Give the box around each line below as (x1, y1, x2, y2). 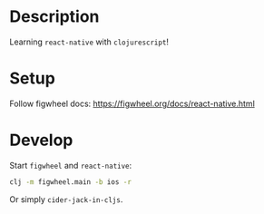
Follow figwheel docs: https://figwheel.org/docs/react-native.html (9, 98, 256, 109)
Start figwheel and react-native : (9, 160, 132, 170)
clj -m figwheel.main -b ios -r (9, 177, 132, 187)
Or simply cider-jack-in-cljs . (9, 193, 123, 205)
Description (9, 6, 100, 27)
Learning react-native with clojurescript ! (9, 36, 170, 47)
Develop (9, 130, 73, 151)
